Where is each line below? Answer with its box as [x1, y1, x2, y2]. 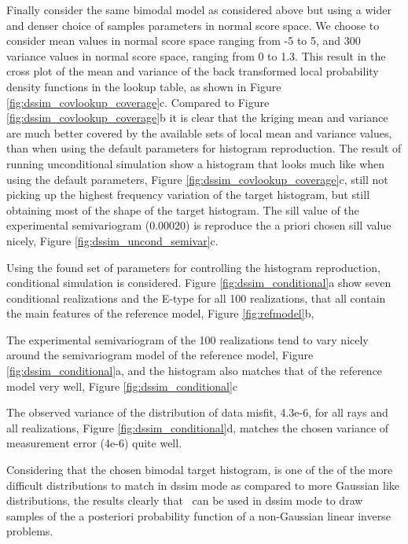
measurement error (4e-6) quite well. [6, 435, 182, 451]
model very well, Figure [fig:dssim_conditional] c [6, 377, 238, 394]
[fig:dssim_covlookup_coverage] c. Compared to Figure [6, 94, 270, 110]
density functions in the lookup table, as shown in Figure [6, 78, 281, 94]
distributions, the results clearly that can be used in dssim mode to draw [6, 492, 363, 509]
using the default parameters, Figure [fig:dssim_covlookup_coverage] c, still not [6, 171, 388, 187]
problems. [6, 523, 53, 539]
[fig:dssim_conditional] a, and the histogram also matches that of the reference [6, 362, 383, 379]
